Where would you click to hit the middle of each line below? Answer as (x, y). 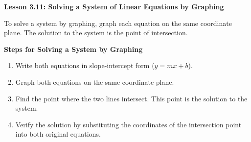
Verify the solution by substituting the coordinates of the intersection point (128, 124)
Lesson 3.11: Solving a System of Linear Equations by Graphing (114, 6)
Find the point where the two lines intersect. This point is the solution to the (131, 98)
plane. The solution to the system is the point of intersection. (96, 33)
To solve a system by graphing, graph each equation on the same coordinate (118, 23)
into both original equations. (58, 134)
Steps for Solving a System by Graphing (73, 49)
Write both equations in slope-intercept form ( (85, 65)
